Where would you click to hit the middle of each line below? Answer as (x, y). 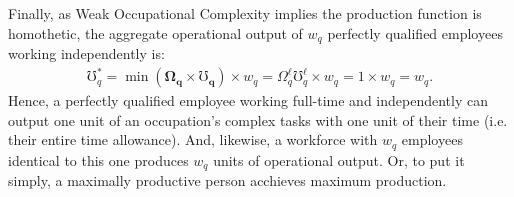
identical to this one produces (98, 159)
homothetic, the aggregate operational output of (155, 32)
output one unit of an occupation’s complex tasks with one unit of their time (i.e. (258, 119)
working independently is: (86, 53)
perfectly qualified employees (415, 32)
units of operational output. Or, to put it (339, 159)
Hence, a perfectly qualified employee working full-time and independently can (248, 100)
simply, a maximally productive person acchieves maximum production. (227, 180)
